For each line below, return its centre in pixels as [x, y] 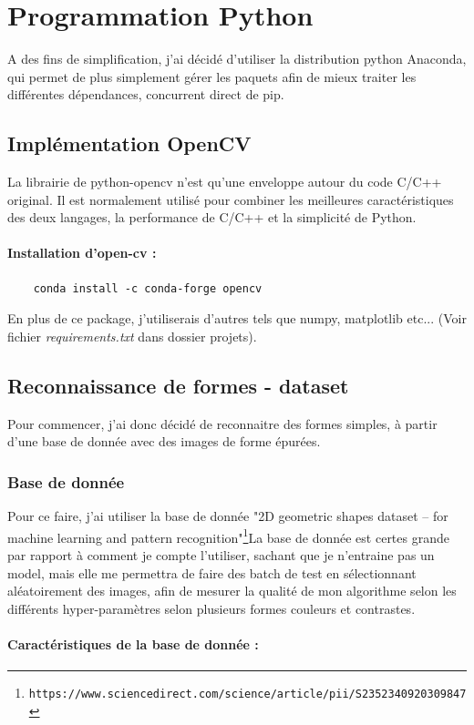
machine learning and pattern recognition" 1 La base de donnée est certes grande [228, 536]
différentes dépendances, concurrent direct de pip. [146, 94]
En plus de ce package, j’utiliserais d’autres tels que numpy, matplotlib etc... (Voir [237, 318]
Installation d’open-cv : [82, 253]
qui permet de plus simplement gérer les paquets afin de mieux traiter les [212, 76]
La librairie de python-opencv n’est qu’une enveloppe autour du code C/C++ [225, 182]
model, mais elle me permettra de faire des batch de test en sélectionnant [212, 572]
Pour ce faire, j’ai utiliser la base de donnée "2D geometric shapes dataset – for [228, 516]
